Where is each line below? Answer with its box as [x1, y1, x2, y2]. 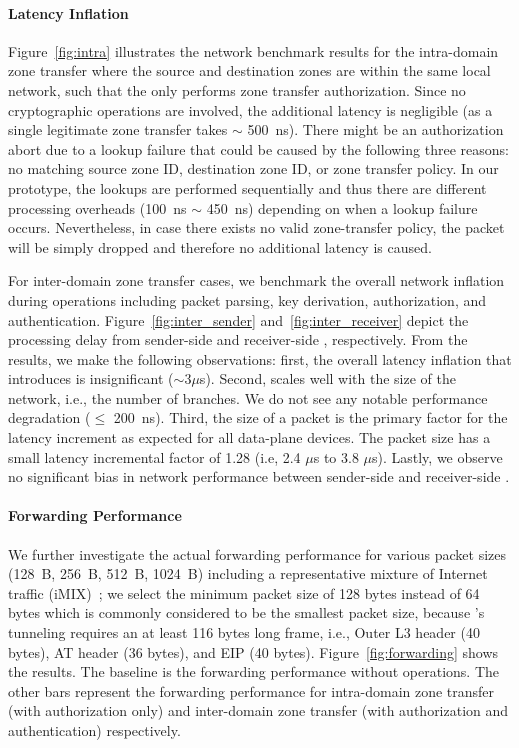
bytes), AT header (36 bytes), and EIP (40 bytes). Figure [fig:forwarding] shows [8, 641, 499, 662]
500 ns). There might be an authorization [247, 119, 504, 140]
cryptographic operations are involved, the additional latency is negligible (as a [8, 99, 493, 120]
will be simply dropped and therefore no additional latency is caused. [8, 236, 432, 257]
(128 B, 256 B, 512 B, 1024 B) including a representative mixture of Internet [8, 563, 488, 584]
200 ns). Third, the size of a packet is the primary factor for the [113, 407, 508, 428]
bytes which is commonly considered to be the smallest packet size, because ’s [8, 602, 485, 623]
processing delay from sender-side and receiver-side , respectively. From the [8, 329, 468, 350]
